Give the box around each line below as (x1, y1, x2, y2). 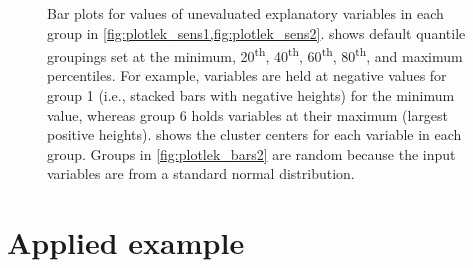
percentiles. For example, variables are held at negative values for (47, 65, 447, 86)
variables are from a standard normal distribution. (47, 163, 355, 184)
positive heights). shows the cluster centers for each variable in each (47, 124, 462, 145)
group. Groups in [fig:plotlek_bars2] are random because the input (47, 143, 456, 164)
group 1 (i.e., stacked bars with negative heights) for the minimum (47, 85, 455, 106)
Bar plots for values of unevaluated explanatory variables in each (47, 3, 444, 23)
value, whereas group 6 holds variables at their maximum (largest (47, 104, 449, 125)
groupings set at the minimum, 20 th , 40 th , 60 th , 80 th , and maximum (47, 43, 463, 66)
